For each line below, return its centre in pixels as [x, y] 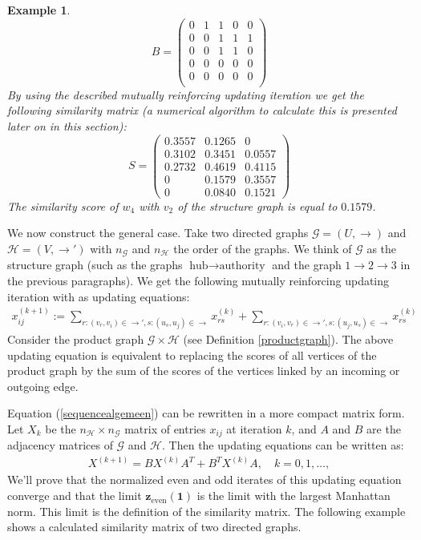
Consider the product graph [76, 339]
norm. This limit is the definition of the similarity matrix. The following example [206, 511]
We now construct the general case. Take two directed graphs [158, 233]
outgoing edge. [43, 386]
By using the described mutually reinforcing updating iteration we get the [186, 94]
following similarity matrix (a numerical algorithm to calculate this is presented [202, 110]
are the [384, 428]
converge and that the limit [75, 496]
